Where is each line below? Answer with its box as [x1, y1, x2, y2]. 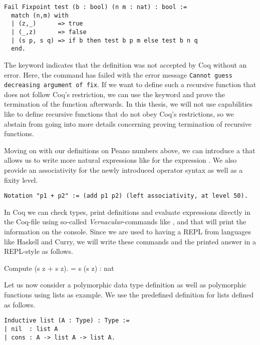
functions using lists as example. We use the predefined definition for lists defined [4, 289, 254, 299]
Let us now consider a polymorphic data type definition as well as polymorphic [4, 279, 247, 290]
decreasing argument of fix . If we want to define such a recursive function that [4, 79, 256, 90]
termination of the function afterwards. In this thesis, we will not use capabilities [4, 99, 253, 109]
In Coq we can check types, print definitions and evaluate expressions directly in [4, 206, 251, 217]
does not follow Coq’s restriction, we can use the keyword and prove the [4, 89, 225, 99]
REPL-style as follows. [4, 246, 73, 256]
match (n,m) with [11, 12, 69, 19]
